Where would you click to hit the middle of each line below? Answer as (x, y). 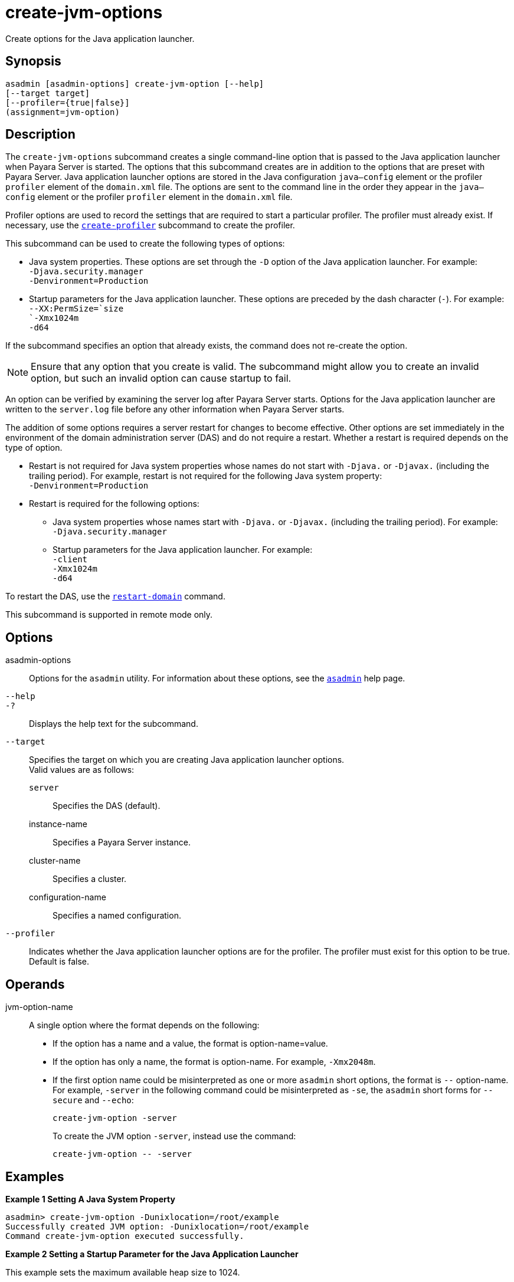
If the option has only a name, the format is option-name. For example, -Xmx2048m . (214, 1062)
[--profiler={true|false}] (68, 102)
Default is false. (59, 962)
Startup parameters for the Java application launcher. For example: (183, 550)
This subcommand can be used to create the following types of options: (145, 244)
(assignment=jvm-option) (63, 112)
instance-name (58, 824)
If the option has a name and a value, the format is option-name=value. (190, 1044)
